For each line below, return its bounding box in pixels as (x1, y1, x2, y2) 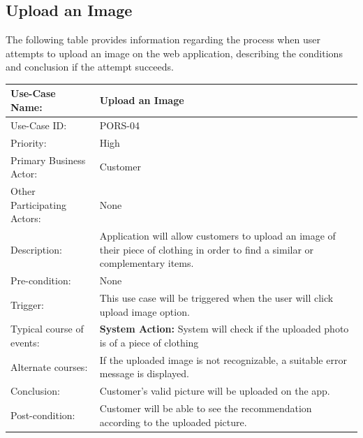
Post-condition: (10, 407, 75, 422)
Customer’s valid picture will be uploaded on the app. (99, 384, 330, 398)
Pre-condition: (10, 273, 71, 288)
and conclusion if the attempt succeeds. (6, 59, 174, 74)
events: (10, 335, 40, 349)
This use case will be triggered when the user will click (99, 290, 334, 305)
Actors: (10, 211, 41, 226)
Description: (10, 242, 62, 256)
